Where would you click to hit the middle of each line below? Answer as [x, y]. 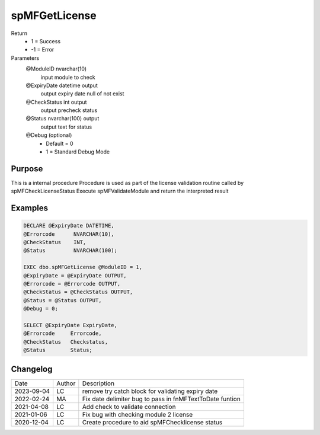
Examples [30, 208]
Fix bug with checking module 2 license [137, 414]
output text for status [66, 127]
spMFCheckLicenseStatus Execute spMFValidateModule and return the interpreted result [120, 191]
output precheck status [69, 110]
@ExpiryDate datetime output [62, 85]
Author [66, 383]
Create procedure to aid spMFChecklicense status [152, 422]
